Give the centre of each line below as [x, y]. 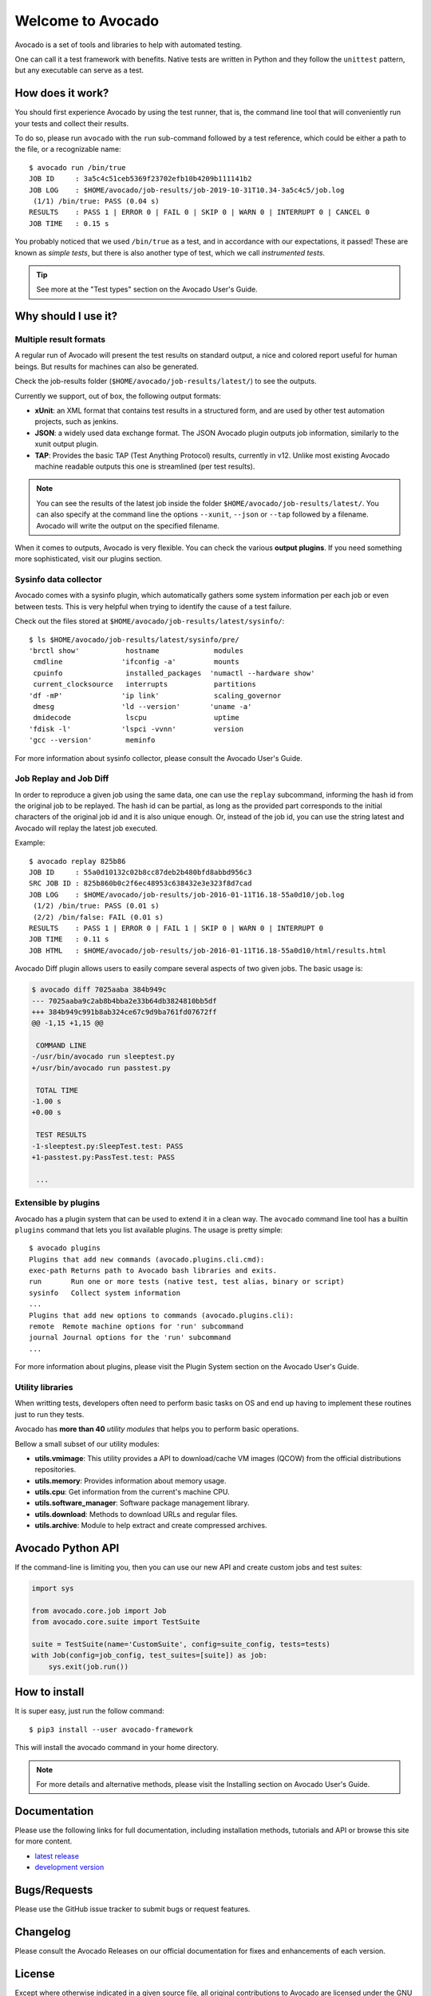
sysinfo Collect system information [105, 1293]
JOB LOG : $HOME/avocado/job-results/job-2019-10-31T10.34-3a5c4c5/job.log [187, 190]
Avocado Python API [67, 1548]
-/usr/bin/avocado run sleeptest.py [103, 1057]
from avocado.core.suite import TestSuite [116, 1622]
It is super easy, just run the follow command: [90, 1711]
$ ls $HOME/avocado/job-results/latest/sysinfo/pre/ [134, 640]
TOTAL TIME [57, 1090]
